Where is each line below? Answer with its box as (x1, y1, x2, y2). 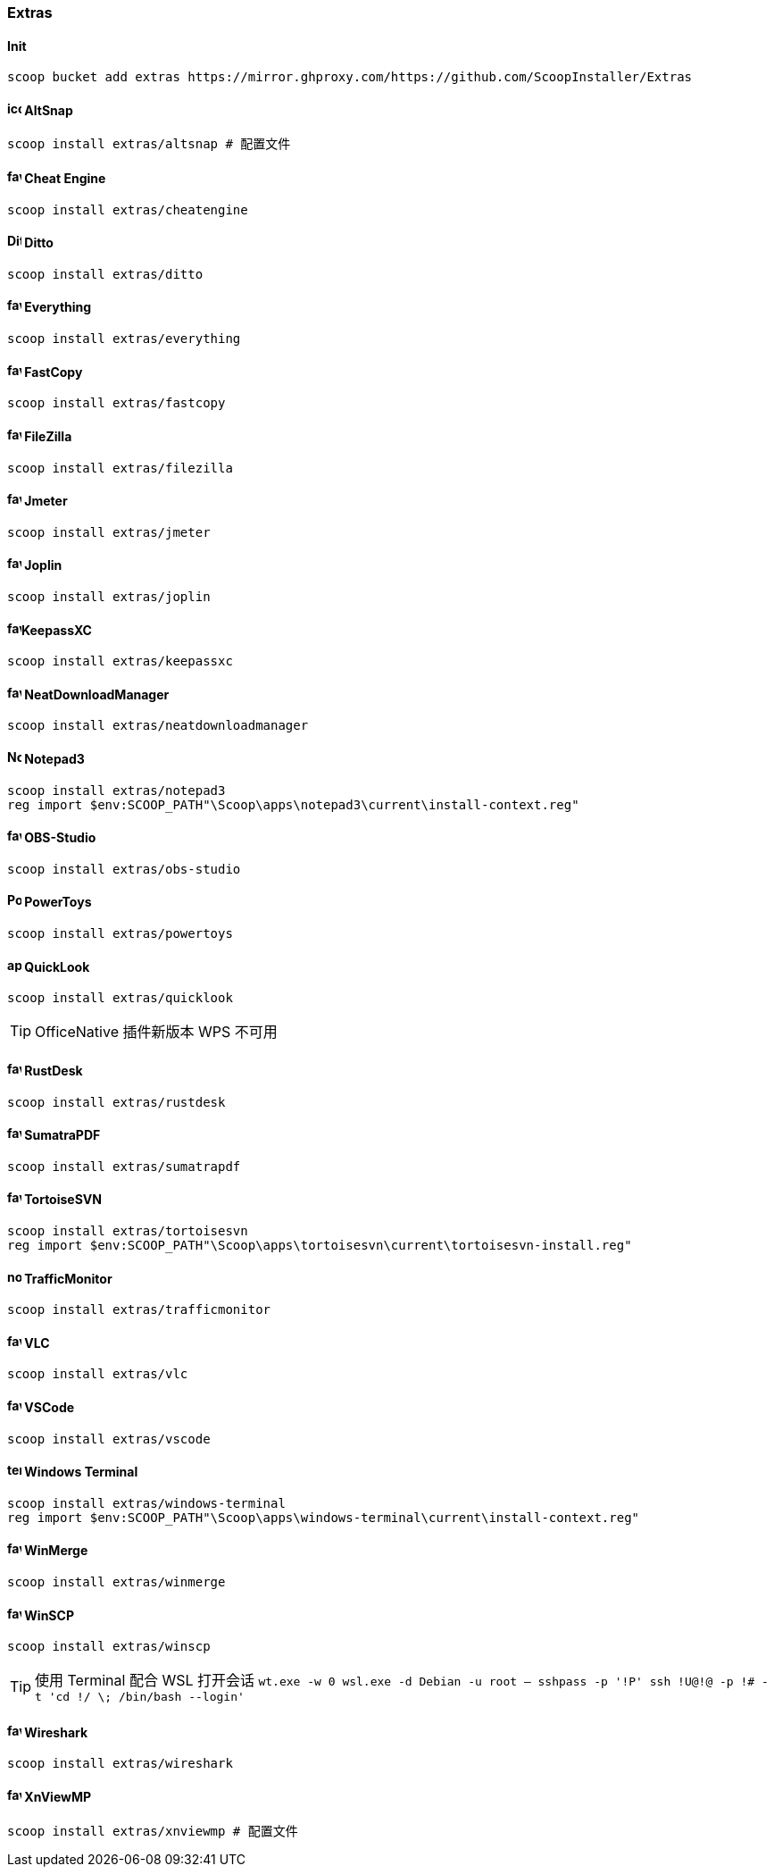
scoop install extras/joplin (7, 589, 211, 604)
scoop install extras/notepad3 (7, 782, 226, 798)
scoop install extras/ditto (7, 266, 204, 281)
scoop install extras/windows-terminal (7, 1495, 286, 1510)
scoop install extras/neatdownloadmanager (7, 718, 309, 733)
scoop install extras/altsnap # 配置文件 (7, 137, 291, 152)
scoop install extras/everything (7, 331, 241, 347)
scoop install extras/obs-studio (7, 861, 241, 876)
